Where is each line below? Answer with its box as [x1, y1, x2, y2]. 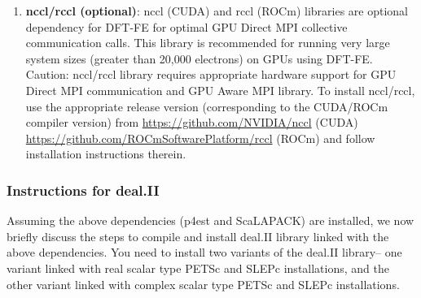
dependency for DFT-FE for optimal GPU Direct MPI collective [25, 18, 348, 35]
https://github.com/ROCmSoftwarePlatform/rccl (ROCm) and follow [25, 129, 375, 146]
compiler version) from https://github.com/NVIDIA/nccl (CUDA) [25, 114, 358, 131]
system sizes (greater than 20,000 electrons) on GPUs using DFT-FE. [25, 50, 373, 67]
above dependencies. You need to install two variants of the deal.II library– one [7, 244, 402, 261]
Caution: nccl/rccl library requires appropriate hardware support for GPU [25, 66, 397, 83]
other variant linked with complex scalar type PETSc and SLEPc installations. [7, 275, 400, 292]
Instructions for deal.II [7, 179, 160, 200]
